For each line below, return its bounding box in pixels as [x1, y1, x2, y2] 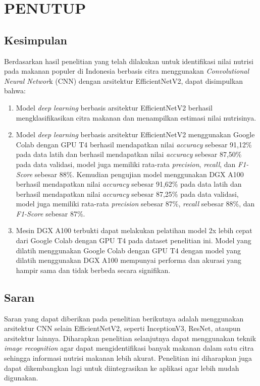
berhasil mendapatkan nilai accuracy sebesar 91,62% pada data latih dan [16, 179, 242, 189]
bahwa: [4, 85, 26, 96]
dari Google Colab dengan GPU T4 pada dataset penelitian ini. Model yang [16, 235, 251, 246]
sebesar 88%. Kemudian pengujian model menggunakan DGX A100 [34, 169, 244, 179]
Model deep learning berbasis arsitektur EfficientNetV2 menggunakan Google [16, 129, 255, 140]
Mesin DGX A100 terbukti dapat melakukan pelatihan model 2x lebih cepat [16, 225, 252, 236]
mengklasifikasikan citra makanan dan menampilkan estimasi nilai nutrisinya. [16, 112, 256, 123]
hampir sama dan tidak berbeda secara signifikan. [16, 264, 171, 275]
